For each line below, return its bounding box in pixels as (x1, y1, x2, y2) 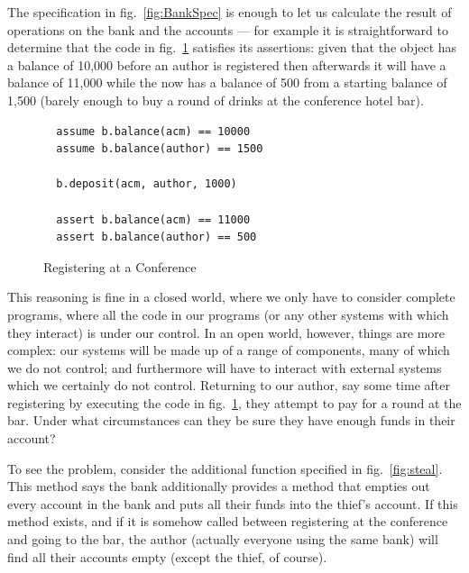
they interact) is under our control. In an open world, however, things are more (7, 323, 446, 341)
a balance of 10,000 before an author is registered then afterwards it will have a (7, 55, 446, 74)
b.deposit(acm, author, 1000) (56, 177, 237, 191)
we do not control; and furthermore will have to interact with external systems (7, 358, 442, 377)
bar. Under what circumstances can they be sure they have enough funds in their (7, 411, 455, 430)
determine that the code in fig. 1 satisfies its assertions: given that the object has (7, 38, 457, 57)
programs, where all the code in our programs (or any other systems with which (7, 305, 449, 323)
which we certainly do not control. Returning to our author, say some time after (7, 376, 450, 395)
